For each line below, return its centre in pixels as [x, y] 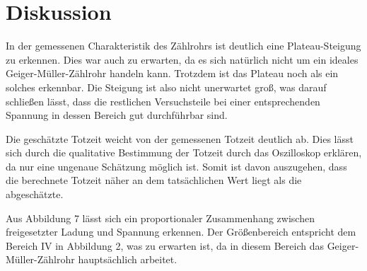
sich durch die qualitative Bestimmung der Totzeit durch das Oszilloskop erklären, [184, 152]
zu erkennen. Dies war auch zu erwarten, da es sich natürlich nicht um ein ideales [182, 59]
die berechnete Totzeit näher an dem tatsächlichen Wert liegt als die [154, 180]
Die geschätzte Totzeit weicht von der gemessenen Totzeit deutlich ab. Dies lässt [180, 138]
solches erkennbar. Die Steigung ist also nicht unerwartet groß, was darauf [166, 87]
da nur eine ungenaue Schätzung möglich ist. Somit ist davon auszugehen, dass [176, 166]
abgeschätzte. [35, 194]
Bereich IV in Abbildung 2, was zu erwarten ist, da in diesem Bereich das [165, 245]
